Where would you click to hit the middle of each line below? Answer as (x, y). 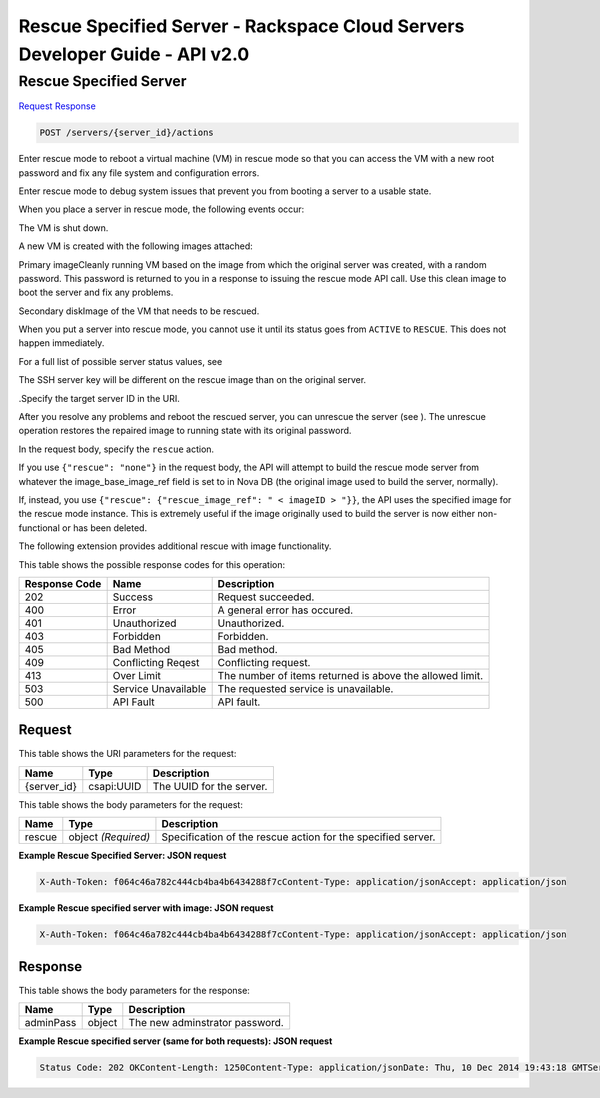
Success (133, 597)
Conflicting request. (264, 662)
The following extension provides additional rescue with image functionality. (175, 546)
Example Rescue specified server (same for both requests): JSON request (175, 1041)
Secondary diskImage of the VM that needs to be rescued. (139, 311)
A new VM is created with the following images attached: (136, 246)
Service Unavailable (159, 688)
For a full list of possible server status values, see (120, 361)
